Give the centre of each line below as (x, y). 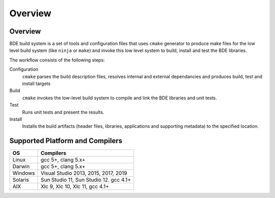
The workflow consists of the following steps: (57, 60)
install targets (36, 83)
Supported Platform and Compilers (66, 141)
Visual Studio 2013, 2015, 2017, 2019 (84, 173)
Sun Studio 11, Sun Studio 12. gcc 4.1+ (86, 180)
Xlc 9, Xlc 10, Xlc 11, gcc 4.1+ (75, 187)
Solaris (21, 180)
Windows (24, 173)
